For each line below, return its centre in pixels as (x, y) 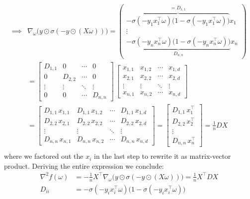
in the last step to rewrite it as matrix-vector (163, 156)
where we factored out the (44, 156)
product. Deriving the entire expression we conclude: (84, 166)
